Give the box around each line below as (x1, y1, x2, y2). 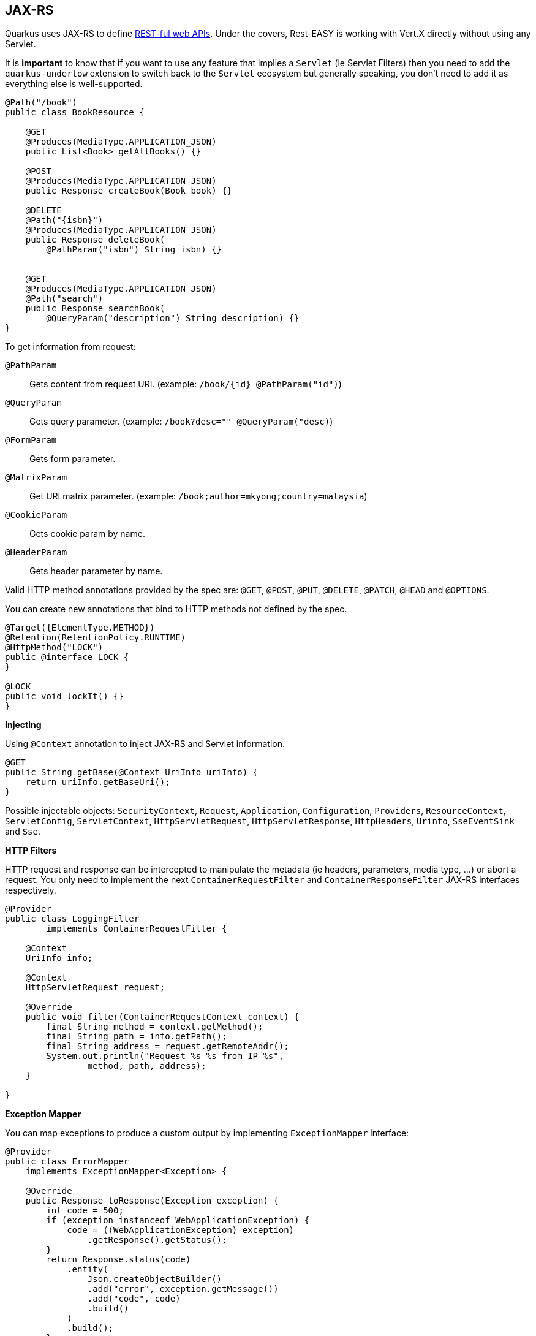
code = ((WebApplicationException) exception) (67, 1225, 295, 1235)
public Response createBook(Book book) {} (25, 186, 232, 196)
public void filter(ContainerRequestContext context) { (25, 1012, 300, 1022)
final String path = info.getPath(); (46, 1031, 227, 1042)
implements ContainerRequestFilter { (46, 924, 227, 934)
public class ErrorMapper (5, 1156, 129, 1167)
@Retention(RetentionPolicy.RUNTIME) (5, 632, 186, 643)
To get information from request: (5, 341, 136, 352)
